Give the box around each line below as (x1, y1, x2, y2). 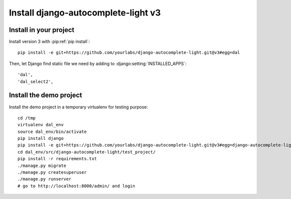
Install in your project (9, 26, 75, 34)
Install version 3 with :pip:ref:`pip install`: (9, 39, 90, 45)
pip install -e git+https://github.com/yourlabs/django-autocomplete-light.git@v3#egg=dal (17, 50, 240, 55)
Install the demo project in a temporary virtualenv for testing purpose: (9, 104, 148, 110)
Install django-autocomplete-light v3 (9, 7, 161, 18)
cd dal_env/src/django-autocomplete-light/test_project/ (17, 149, 156, 155)
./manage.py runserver (17, 176, 72, 182)
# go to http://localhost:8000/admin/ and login (17, 183, 135, 189)
